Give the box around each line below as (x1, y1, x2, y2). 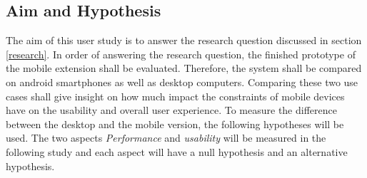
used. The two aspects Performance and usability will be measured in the (6, 130, 326, 145)
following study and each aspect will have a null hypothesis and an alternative (6, 144, 348, 159)
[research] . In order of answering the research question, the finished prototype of (6, 46, 356, 61)
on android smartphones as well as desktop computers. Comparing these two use (6, 74, 358, 89)
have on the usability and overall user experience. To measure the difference (6, 103, 337, 117)
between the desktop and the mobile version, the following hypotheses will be (6, 116, 344, 131)
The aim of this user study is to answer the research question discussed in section (6, 33, 362, 48)
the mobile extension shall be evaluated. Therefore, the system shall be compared (6, 61, 362, 75)
